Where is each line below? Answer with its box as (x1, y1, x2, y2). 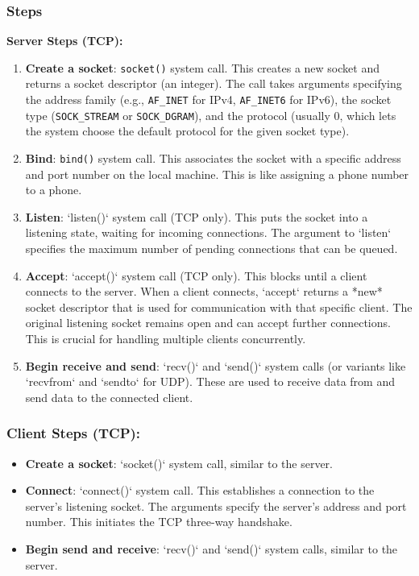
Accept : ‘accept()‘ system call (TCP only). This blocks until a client (25, 267, 367, 284)
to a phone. (25, 181, 82, 198)
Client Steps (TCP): (6, 423, 141, 443)
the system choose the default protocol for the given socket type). (25, 122, 350, 139)
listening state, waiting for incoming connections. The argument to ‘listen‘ (25, 224, 392, 241)
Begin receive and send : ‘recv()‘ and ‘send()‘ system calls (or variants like (25, 357, 406, 374)
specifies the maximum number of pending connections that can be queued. (25, 240, 398, 256)
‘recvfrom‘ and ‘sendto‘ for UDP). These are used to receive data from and (25, 373, 395, 390)
